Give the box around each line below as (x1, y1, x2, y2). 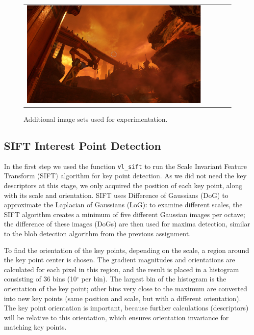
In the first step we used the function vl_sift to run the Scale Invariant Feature (4, 161, 247, 171)
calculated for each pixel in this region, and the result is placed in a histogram (4, 264, 239, 274)
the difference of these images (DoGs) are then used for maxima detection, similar (4, 219, 251, 229)
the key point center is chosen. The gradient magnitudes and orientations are (4, 254, 235, 265)
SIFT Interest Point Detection (4, 138, 161, 153)
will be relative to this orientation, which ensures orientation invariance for (4, 312, 229, 322)
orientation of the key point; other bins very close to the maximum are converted (4, 283, 248, 293)
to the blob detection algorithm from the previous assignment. (4, 228, 191, 238)
